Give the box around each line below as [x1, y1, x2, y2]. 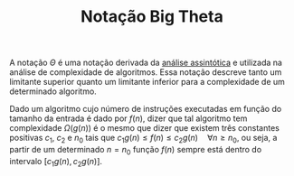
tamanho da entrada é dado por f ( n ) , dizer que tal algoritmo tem [9, 113, 248, 124]
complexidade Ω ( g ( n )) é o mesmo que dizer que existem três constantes [9, 123, 280, 134]
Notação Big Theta [81, 6, 223, 27]
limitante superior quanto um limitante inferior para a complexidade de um [9, 77, 285, 88]
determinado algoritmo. [9, 86, 97, 97]
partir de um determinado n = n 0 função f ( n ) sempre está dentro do [9, 144, 262, 157]
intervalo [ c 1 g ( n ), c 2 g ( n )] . [9, 155, 102, 169]
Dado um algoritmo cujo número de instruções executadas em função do [9, 104, 282, 115]
